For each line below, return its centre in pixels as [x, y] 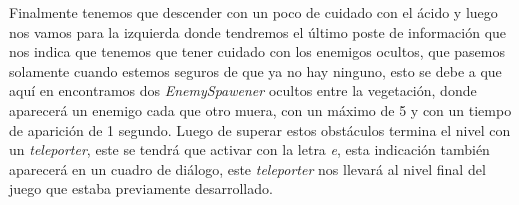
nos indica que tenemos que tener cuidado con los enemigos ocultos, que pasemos [257, 51]
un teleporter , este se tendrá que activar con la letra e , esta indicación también [249, 149]
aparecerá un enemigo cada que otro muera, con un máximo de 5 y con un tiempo [260, 109]
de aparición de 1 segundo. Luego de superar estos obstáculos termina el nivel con [260, 129]
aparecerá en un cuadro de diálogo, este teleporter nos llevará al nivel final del [247, 168]
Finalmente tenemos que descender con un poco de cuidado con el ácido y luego [253, 12]
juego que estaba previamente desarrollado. [141, 188]
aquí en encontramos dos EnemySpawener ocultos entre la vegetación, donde [243, 90]
